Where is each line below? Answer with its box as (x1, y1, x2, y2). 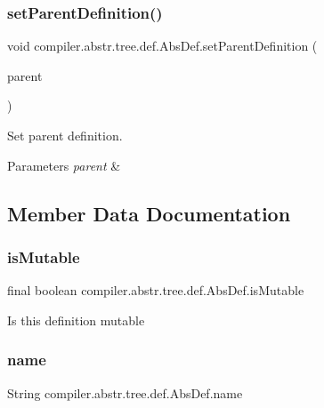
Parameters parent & (7, 156, 121, 174)
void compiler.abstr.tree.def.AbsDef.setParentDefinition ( (7, 36, 318, 55)
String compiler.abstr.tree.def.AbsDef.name (7, 383, 243, 402)
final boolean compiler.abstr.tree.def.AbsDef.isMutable (7, 281, 304, 300)
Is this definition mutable (7, 310, 145, 329)
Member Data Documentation (7, 199, 291, 227)
